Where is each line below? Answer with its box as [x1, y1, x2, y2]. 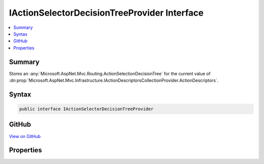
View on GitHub [9, 133, 41, 139]
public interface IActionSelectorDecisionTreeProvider [19, 106, 154, 112]
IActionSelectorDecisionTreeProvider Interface [9, 7, 204, 18]
